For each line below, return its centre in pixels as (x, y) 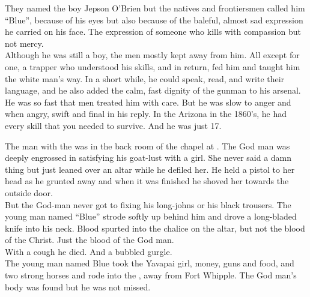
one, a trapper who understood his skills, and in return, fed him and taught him (153, 66)
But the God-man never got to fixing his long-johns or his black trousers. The (148, 204)
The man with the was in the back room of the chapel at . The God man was (147, 145)
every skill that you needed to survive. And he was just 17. (113, 125)
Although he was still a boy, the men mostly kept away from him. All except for (152, 55)
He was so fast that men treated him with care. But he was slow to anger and (148, 102)
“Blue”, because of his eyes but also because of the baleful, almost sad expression (154, 19)
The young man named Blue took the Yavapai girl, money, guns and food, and (150, 263)
